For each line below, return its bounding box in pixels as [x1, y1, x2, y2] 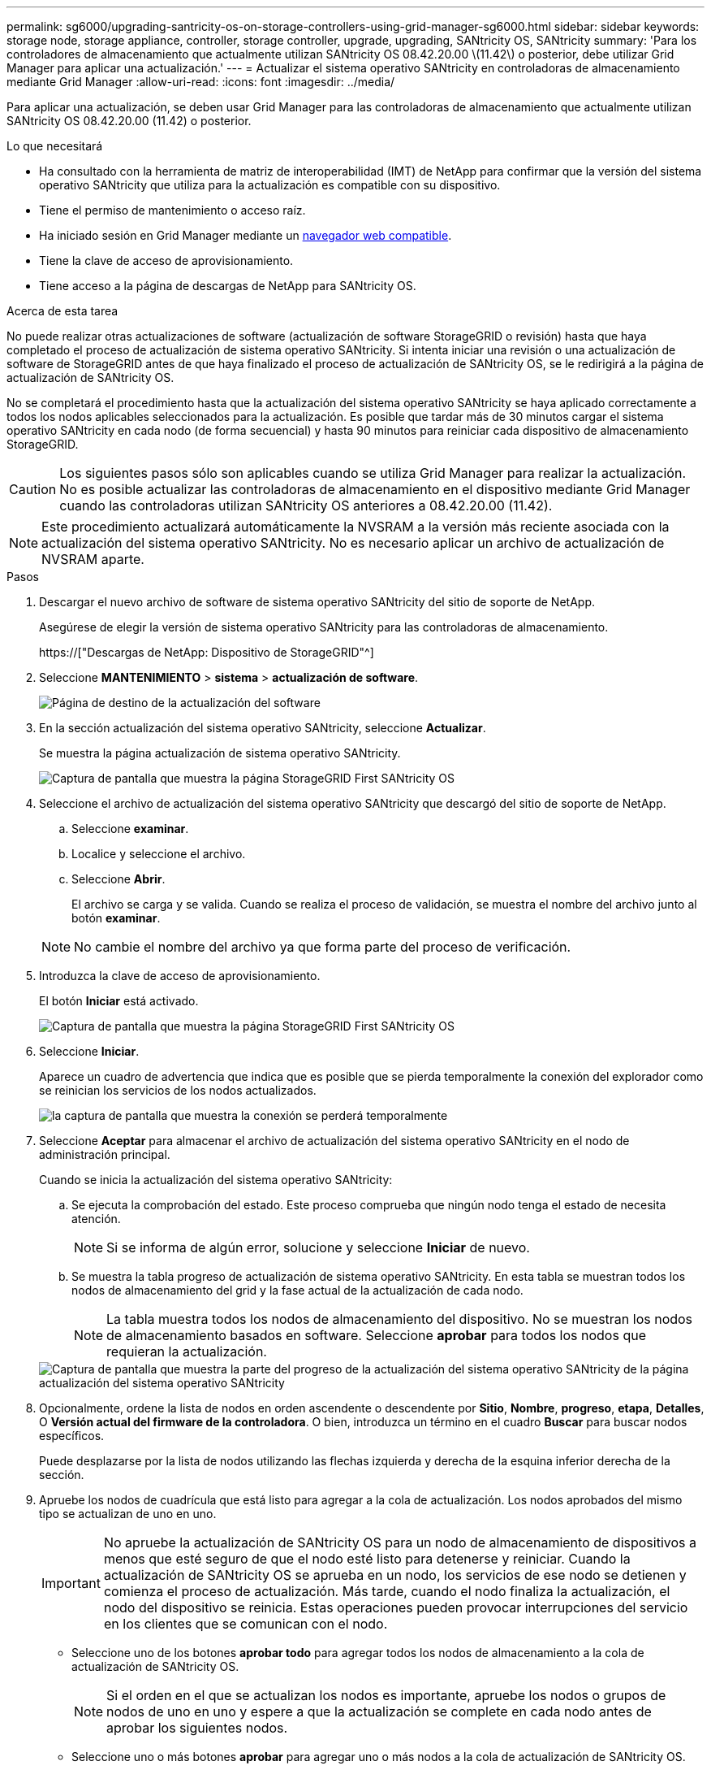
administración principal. [39, 1147, 170, 1161]
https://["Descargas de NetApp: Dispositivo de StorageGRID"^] [39, 645, 374, 659]
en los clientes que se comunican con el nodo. [103, 1616, 388, 1632]
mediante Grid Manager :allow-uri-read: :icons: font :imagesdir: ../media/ [6, 75, 395, 89]
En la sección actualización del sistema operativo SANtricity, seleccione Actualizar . [39, 721, 486, 735]
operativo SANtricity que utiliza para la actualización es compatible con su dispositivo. [39, 178, 501, 192]
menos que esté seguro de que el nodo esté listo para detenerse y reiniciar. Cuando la [103, 1551, 631, 1567]
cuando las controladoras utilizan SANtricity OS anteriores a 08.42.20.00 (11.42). [59, 497, 553, 514]
